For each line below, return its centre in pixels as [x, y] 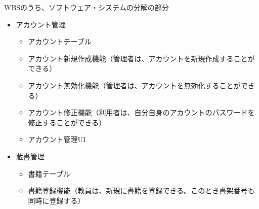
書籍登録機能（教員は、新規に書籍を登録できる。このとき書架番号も [141, 190]
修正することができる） [67, 122]
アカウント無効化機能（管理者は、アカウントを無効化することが [134, 85]
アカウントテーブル [60, 41]
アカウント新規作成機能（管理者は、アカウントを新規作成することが [141, 58]
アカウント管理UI [57, 139]
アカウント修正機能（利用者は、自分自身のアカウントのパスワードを [141, 112]
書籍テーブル [49, 173]
